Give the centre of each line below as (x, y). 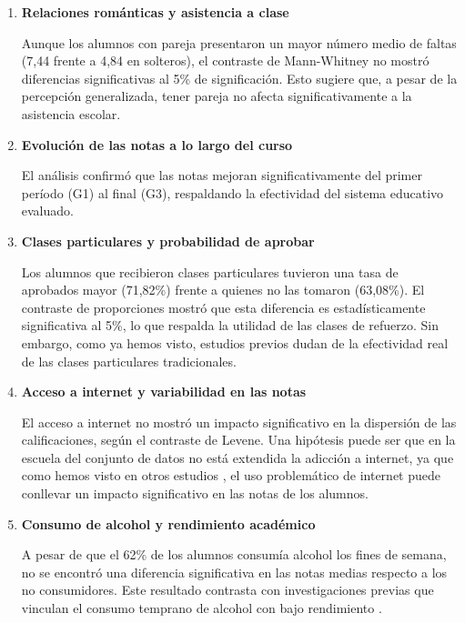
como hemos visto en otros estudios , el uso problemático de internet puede (231, 475)
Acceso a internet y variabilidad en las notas (164, 392)
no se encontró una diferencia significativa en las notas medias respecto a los (234, 572)
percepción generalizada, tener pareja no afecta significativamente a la (217, 96)
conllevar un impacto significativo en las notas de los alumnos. (195, 493)
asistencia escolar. (71, 113)
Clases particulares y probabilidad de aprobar (168, 241)
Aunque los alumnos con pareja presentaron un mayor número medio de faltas (239, 42)
